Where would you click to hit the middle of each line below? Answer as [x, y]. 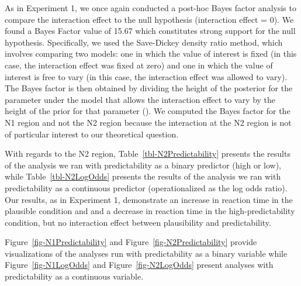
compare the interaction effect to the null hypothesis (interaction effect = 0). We [149, 19]
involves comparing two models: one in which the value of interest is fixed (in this [151, 54]
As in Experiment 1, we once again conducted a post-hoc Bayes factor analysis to [150, 8]
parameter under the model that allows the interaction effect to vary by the [140, 99]
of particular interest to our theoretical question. [92, 134]
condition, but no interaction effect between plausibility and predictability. [138, 222]
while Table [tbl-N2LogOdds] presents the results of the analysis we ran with [143, 176]
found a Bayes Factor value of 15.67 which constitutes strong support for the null [150, 31]
